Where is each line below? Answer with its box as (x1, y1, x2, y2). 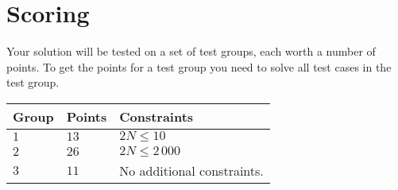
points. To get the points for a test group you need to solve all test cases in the (6, 58, 392, 75)
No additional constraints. (119, 161, 264, 180)
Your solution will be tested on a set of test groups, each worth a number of (6, 43, 376, 60)
